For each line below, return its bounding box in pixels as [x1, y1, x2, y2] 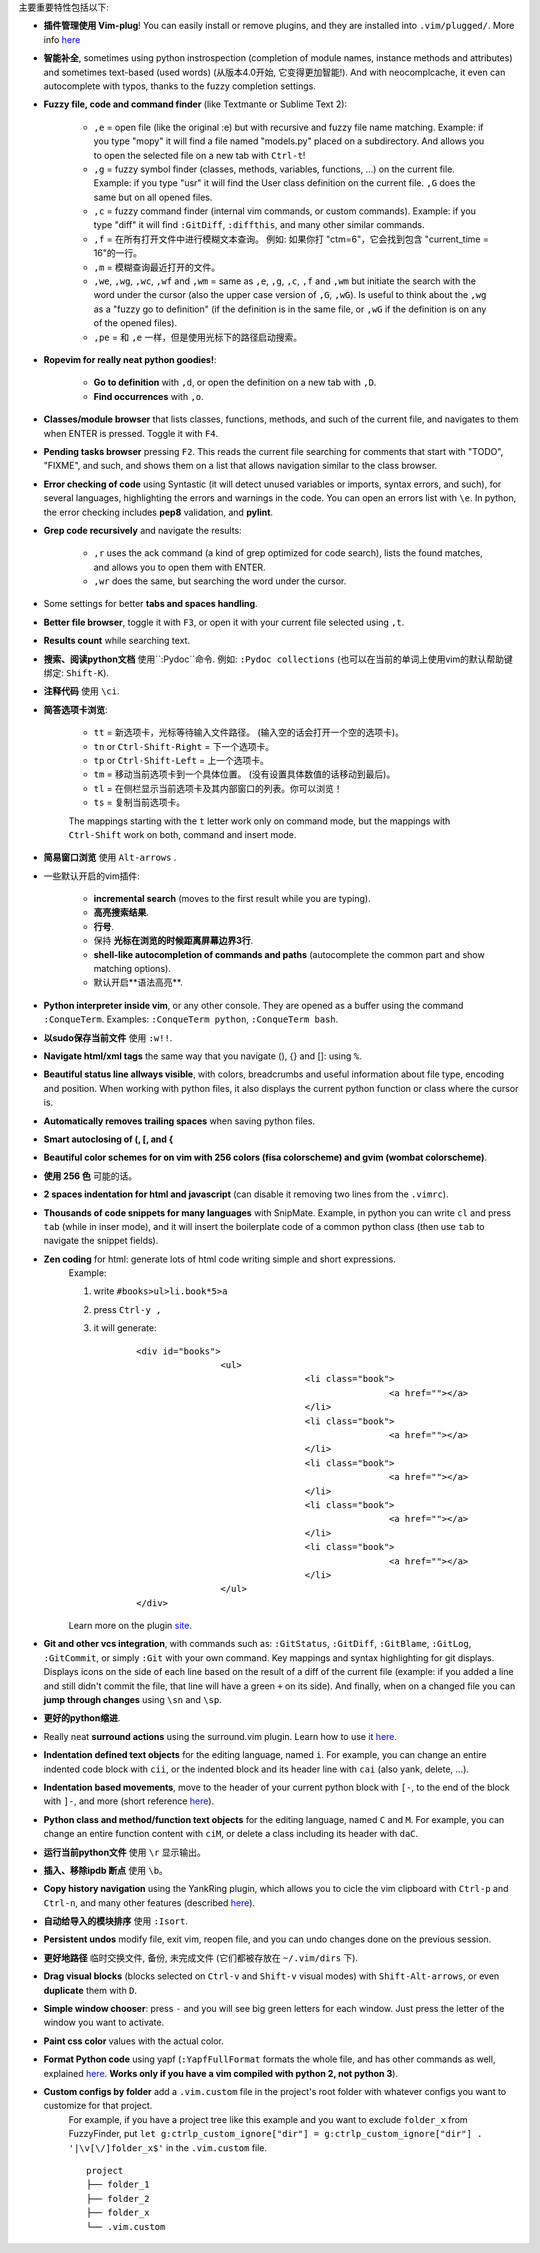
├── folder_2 [86, 2193, 150, 2204]
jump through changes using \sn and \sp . [43, 1694, 222, 1706]
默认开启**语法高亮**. [93, 976, 184, 989]
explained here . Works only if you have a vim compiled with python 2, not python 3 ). [43, 2067, 399, 2079]
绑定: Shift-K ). [43, 667, 110, 679]
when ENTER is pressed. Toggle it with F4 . [43, 427, 219, 439]
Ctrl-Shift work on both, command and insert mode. [68, 828, 297, 840]
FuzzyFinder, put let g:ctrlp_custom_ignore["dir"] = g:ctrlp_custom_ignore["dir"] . [68, 2128, 483, 2140]
